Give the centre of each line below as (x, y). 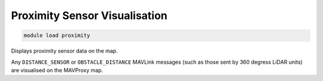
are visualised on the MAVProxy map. (57, 70)
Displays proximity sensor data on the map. (64, 51)
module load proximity (57, 35)
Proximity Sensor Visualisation (89, 15)
